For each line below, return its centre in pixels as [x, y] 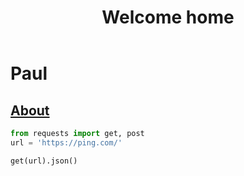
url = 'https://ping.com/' [66, 142]
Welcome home [168, 17]
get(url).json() [44, 161]
